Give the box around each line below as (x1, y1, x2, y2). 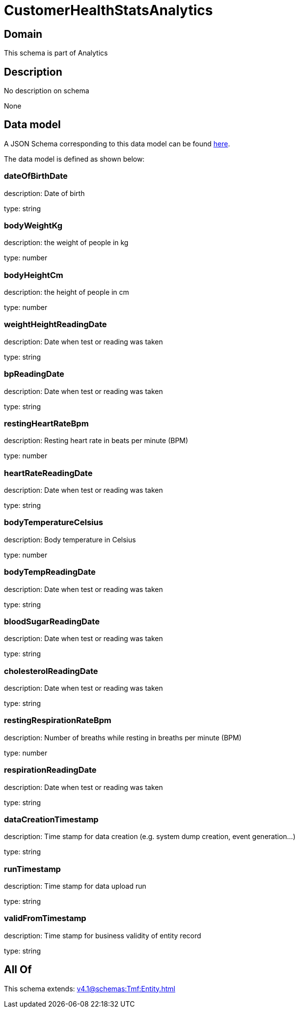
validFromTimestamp (4, 913, 86, 924)
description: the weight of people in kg (4, 238, 129, 247)
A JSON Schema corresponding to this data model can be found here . (4, 139, 230, 148)
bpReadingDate (4, 369, 64, 379)
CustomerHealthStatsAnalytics (4, 2, 213, 19)
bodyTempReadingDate (4, 567, 96, 577)
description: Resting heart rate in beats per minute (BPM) (4, 436, 189, 445)
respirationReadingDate (4, 765, 97, 775)
